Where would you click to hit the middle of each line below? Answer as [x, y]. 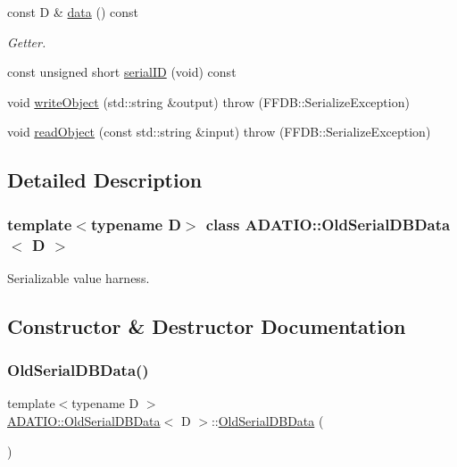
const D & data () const [73, 12]
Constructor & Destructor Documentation [207, 325]
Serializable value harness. [79, 277]
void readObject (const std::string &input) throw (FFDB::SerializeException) [219, 132]
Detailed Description [105, 180]
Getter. [27, 42]
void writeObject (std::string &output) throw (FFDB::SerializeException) [208, 101]
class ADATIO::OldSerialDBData [328, 224]
